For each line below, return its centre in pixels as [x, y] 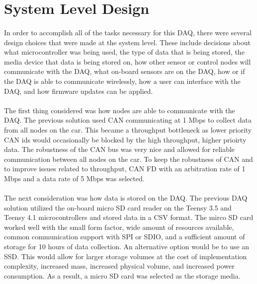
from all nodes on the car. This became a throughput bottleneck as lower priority [128, 129]
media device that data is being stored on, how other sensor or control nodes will [128, 61]
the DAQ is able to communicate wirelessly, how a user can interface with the [122, 81]
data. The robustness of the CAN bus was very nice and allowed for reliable [120, 149]
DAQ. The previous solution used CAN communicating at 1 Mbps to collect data [128, 120]
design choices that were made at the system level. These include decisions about [127, 42]
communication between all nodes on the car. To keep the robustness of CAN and [128, 159]
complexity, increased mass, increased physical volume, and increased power [119, 266]
